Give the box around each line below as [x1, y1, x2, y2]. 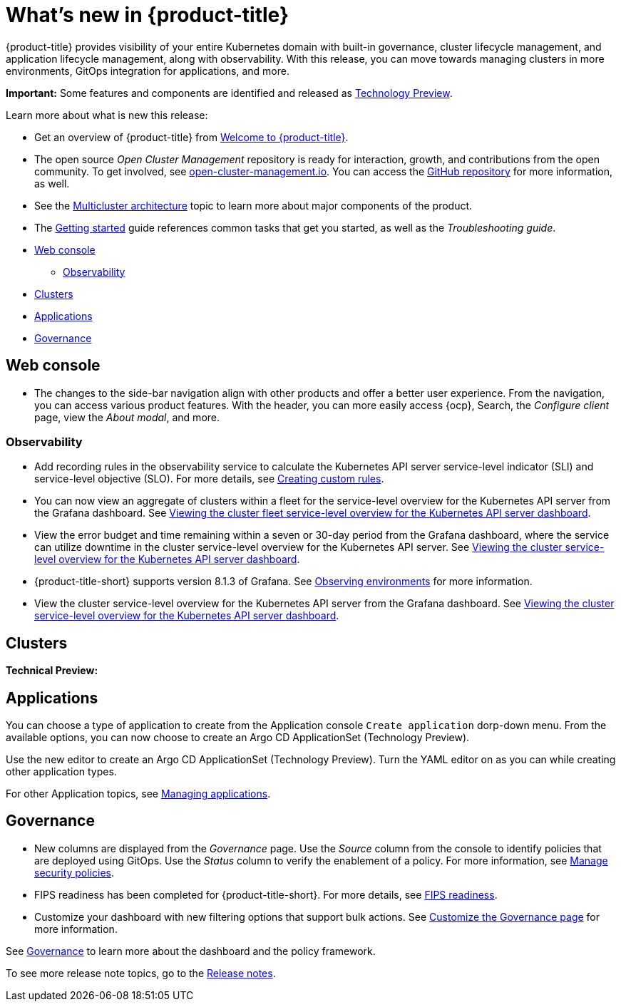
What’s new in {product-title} [6, 3, 289, 27]
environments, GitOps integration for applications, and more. [6, 64, 289, 77]
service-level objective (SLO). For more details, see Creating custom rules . [34, 472, 384, 485]
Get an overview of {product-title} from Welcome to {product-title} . [34, 130, 349, 143]
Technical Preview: [6, 664, 98, 677]
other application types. [6, 765, 117, 778]
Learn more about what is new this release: [6, 108, 208, 121]
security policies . [34, 866, 115, 879]
